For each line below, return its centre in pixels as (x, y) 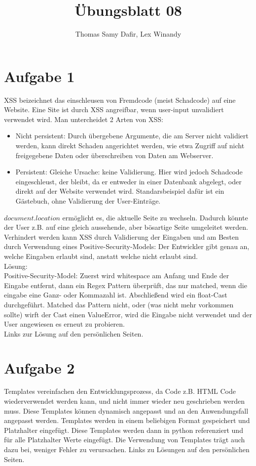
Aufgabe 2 (39, 367)
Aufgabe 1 (39, 76)
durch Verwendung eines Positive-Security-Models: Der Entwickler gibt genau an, (127, 246)
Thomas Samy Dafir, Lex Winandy (128, 34)
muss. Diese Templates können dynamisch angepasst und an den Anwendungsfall (126, 410)
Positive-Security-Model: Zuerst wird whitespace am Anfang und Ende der (117, 275)
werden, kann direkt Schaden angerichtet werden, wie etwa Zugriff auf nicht (130, 146)
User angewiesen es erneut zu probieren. (64, 324)
